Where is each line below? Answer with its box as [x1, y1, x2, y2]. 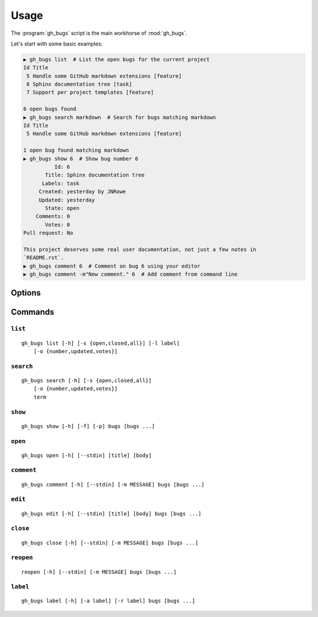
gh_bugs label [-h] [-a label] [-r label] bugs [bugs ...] [21, 598, 196, 605]
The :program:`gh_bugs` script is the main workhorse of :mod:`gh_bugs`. [11, 30, 188, 37]
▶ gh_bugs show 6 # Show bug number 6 [23, 155, 138, 162]
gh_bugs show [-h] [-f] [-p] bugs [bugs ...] [21, 423, 155, 429]
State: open [45, 204, 79, 211]
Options [11, 288, 41, 298]
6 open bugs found [23, 106, 77, 112]
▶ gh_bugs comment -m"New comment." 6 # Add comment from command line [23, 271, 238, 278]
